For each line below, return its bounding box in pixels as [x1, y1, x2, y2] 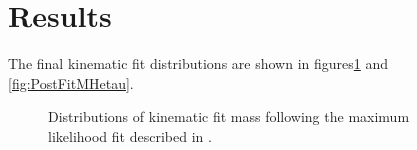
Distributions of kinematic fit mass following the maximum [48, 106, 410, 127]
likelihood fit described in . [48, 125, 212, 146]
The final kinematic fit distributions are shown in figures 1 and [8, 53, 389, 74]
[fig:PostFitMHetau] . [8, 72, 134, 93]
